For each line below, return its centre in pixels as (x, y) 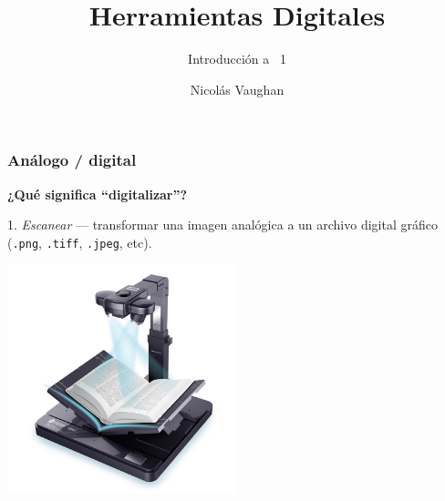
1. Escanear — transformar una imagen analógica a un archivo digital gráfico (222, 225)
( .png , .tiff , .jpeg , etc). (80, 242)
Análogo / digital (72, 160)
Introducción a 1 (237, 59)
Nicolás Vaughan (237, 89)
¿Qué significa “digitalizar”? (98, 194)
